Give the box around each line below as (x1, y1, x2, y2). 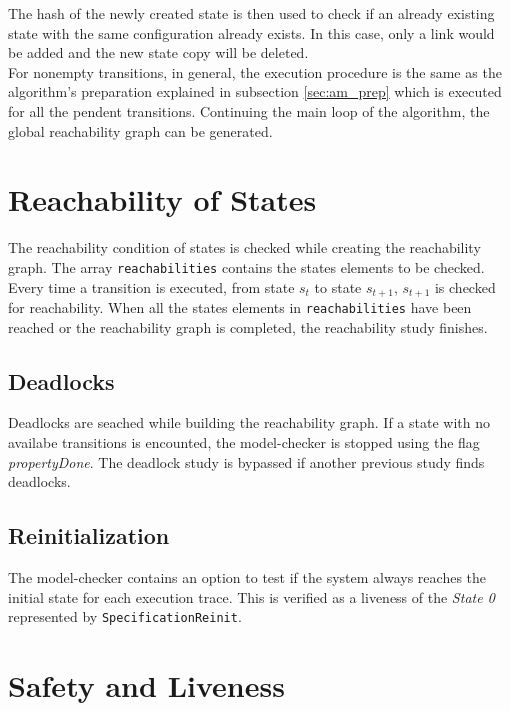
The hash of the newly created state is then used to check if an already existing (8, 3, 495, 23)
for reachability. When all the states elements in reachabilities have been (8, 296, 472, 317)
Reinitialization (8, 520, 170, 551)
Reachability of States (8, 179, 317, 220)
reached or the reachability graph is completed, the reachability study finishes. (8, 316, 488, 337)
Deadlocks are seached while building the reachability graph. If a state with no (8, 412, 490, 433)
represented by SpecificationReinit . (8, 606, 242, 627)
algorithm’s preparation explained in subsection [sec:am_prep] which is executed (8, 81, 502, 102)
